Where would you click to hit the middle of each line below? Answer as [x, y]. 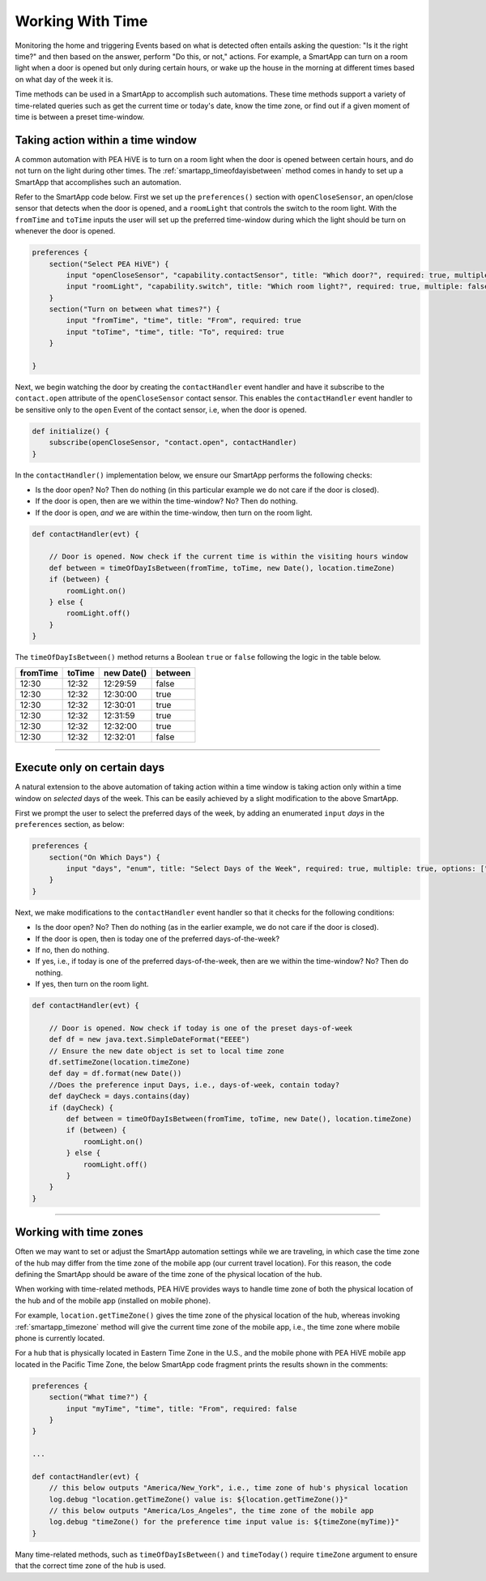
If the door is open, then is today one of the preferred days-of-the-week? [157, 938]
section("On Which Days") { [105, 857]
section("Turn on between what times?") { [134, 309]
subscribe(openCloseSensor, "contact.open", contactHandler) [173, 443]
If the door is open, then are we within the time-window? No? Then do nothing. [166, 501]
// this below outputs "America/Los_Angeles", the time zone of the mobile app [211, 1511]
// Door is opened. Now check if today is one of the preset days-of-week [200, 1028]
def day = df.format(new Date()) [115, 1073]
